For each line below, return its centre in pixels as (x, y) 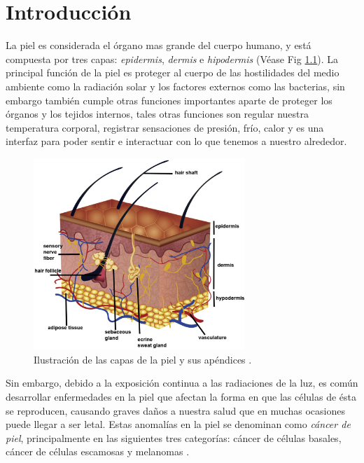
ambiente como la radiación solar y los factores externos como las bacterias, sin (175, 86)
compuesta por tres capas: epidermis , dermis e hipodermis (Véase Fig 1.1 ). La (172, 58)
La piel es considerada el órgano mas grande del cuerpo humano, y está (159, 45)
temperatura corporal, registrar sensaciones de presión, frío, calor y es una (165, 127)
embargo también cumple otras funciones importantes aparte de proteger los (169, 100)
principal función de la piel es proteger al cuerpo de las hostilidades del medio (173, 72)
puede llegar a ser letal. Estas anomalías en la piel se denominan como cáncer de (178, 424)
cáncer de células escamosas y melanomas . (98, 451)
